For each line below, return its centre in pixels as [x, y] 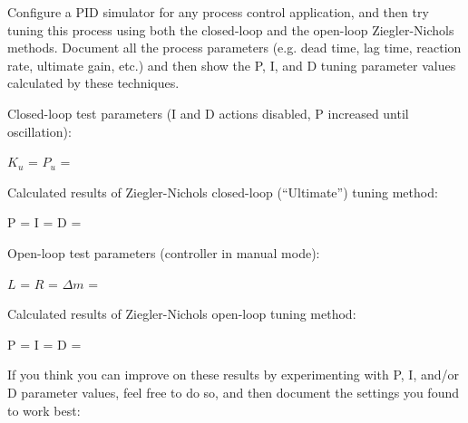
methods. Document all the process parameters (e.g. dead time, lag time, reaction [234, 48]
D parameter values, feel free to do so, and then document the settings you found [233, 392]
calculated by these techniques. [93, 83]
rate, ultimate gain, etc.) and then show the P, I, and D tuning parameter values [232, 65]
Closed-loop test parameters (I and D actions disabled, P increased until [208, 113]
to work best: [44, 410]
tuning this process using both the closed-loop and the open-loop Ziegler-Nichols [231, 29]
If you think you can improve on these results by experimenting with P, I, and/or [233, 375]
